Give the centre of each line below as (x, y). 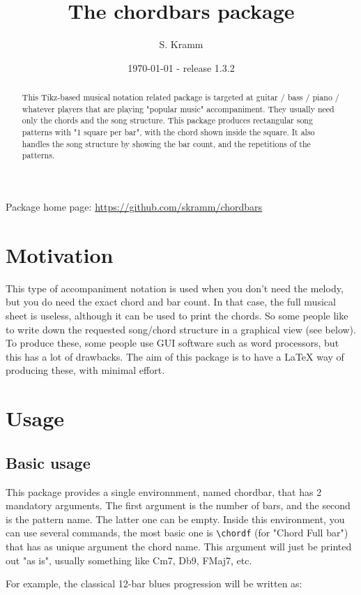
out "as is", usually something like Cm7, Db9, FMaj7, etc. (129, 560)
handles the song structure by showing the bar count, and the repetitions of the (166, 143)
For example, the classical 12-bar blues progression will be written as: (154, 583)
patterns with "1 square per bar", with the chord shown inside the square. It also (168, 132)
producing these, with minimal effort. (85, 370)
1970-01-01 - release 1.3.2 (181, 67)
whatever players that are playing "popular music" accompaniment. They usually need (178, 108)
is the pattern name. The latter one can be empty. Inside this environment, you (175, 519)
